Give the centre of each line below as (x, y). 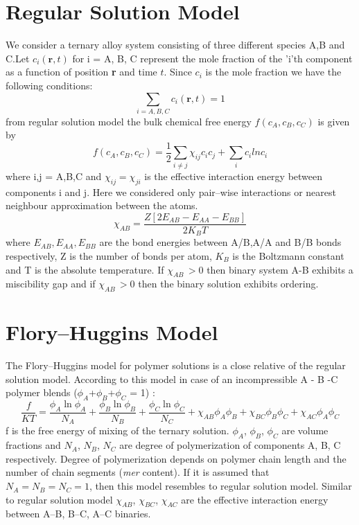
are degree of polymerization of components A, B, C (230, 445)
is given (334, 121)
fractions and (33, 445)
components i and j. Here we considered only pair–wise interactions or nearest (171, 192)
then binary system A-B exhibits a (280, 269)
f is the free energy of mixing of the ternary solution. (117, 430)
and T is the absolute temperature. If (85, 269)
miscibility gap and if (51, 284)
